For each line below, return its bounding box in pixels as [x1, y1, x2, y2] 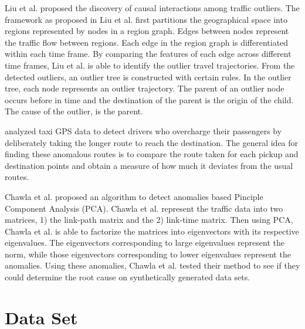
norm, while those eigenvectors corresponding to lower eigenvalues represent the [5, 247, 291, 260]
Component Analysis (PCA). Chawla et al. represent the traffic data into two [5, 202, 283, 214]
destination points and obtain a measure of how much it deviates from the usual [5, 159, 293, 171]
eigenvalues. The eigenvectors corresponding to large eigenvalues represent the [5, 236, 284, 249]
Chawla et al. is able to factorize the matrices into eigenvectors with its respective [5, 225, 299, 237]
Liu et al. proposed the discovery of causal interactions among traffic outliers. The [5, 2, 300, 13]
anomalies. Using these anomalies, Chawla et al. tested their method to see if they [5, 259, 300, 272]
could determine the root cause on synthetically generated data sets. [5, 271, 250, 283]
